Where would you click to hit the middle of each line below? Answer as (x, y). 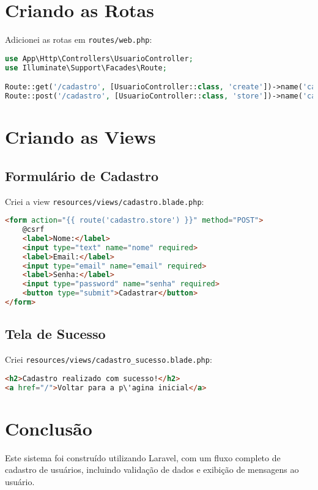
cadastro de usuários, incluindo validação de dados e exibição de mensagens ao (152, 470)
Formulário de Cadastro (82, 175)
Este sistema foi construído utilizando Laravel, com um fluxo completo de (143, 457)
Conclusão (49, 428)
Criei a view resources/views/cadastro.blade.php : (105, 201)
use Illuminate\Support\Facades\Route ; (86, 68)
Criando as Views (80, 137)
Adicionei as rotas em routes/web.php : (79, 39)
